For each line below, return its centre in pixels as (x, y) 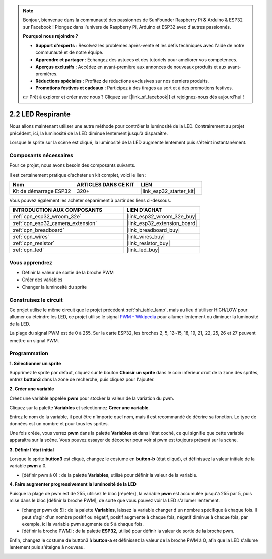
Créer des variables (42, 279)
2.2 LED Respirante (40, 114)
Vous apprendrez (31, 262)
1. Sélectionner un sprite (35, 363)
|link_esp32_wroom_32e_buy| (162, 217)
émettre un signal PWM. (34, 340)
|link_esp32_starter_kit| (168, 191)
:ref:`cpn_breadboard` (39, 230)
